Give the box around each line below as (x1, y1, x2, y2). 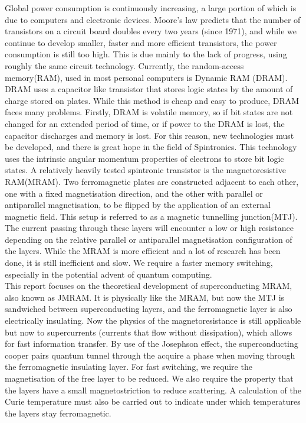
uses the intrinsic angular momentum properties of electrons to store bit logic (5, 152, 284, 164)
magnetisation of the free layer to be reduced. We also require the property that (5, 372, 294, 384)
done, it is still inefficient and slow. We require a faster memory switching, (5, 256, 273, 269)
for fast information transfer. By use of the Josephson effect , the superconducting (5, 337, 298, 350)
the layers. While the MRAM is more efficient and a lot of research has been (5, 245, 281, 257)
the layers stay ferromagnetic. (5, 406, 111, 419)
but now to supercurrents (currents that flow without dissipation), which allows (5, 326, 292, 338)
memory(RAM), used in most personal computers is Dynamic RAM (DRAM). (5, 71, 288, 83)
